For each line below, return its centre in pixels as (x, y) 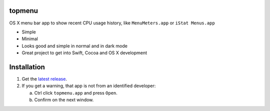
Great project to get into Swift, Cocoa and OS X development (84, 53)
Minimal (30, 39)
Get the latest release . (44, 79)
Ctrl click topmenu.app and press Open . (76, 93)
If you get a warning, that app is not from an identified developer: (89, 86)
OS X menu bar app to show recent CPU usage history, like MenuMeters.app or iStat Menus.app (112, 23)
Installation (27, 67)
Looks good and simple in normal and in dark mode (74, 46)
